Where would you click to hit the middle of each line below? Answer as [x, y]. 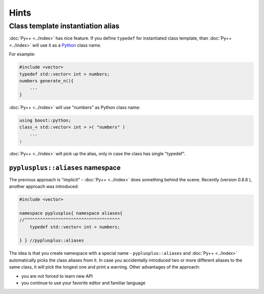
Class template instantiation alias [64, 26]
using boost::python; [45, 120]
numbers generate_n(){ [46, 81]
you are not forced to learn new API [57, 276]
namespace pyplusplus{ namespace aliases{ [71, 213]
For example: [22, 54]
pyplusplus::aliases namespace [65, 167]
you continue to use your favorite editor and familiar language [83, 283]
